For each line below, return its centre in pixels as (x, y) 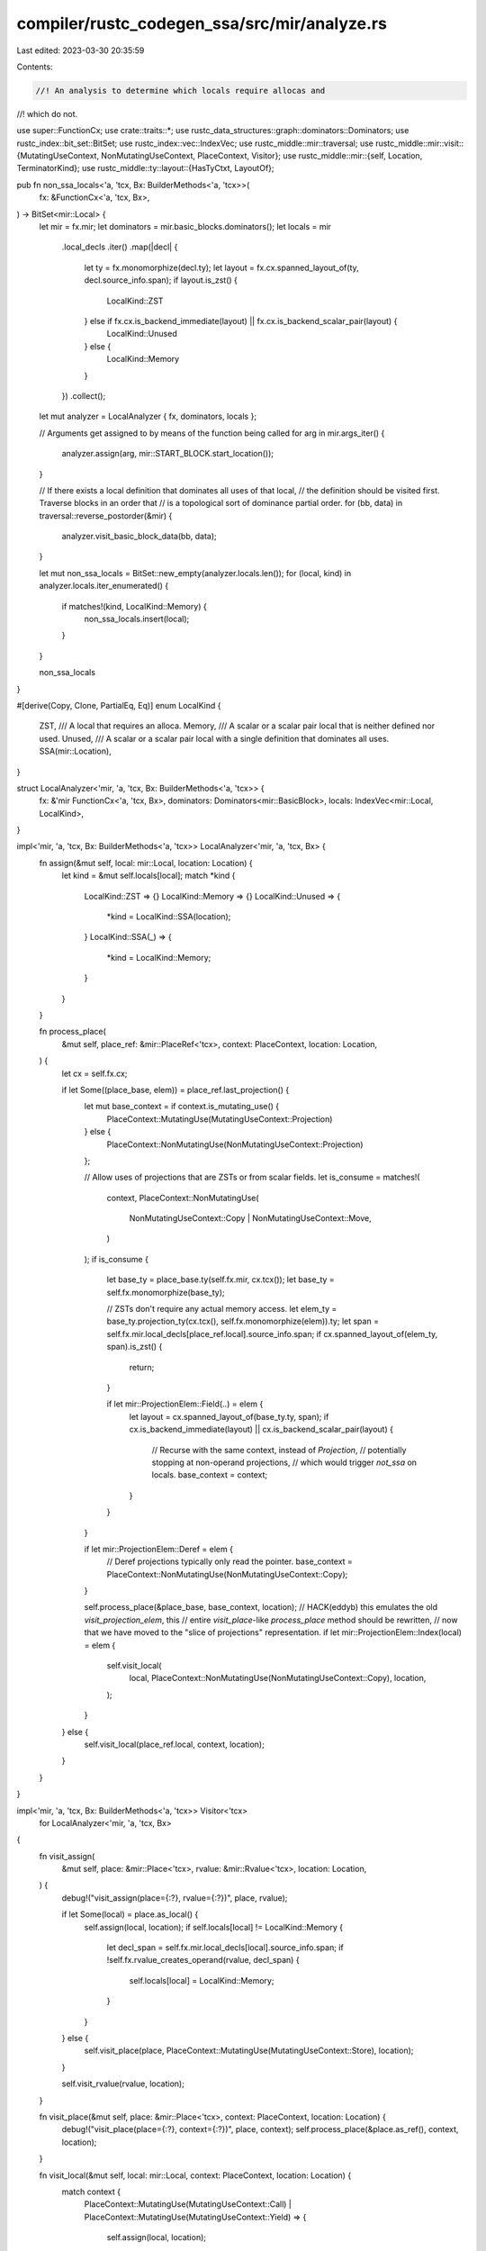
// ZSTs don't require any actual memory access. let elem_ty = (222, 1309)
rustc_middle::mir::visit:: (419, 143)
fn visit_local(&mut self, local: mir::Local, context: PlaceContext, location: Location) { (195, 2175)
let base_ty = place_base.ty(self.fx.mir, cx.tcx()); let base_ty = (220, 1279)
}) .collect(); (84, 395)
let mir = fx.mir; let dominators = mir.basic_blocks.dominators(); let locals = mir (185, 227)
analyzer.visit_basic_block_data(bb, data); (139, 537)
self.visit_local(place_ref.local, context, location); (174, 1744)
